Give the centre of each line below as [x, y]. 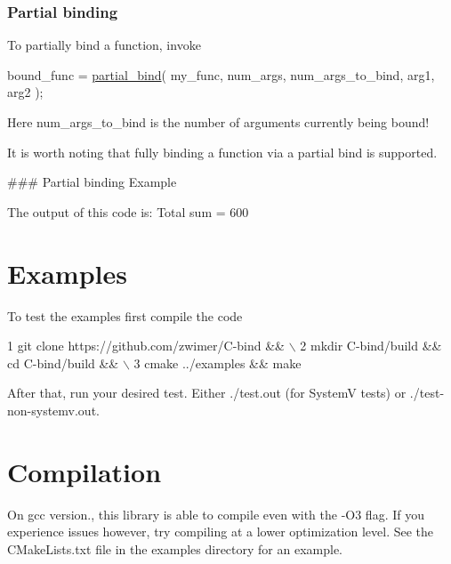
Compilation [85, 471]
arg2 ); [25, 92]
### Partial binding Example [92, 182]
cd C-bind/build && [63, 363]
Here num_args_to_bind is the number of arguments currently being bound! [218, 122]
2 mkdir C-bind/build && [371, 346]
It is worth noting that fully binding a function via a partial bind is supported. [222, 152]
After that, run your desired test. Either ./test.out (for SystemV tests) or [207, 393]
